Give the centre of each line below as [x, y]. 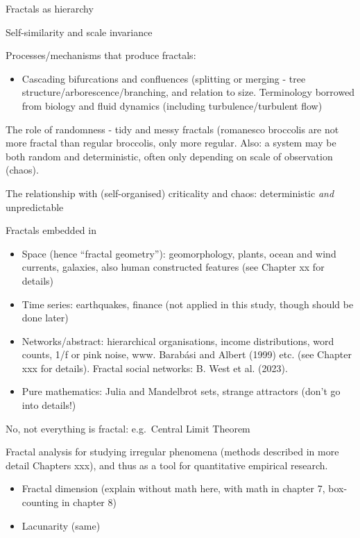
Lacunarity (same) [61, 525]
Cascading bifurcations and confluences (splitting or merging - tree [164, 78]
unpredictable [35, 207]
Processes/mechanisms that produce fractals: [101, 55]
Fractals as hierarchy [50, 8]
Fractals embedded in [51, 230]
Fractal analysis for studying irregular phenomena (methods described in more [172, 452]
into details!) [49, 405]
